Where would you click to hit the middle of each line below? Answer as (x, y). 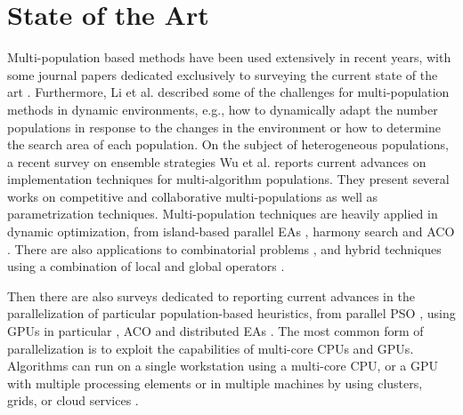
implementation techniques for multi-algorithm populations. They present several (228, 179)
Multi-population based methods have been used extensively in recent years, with (229, 57)
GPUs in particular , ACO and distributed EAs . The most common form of (215, 331)
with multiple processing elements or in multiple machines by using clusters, (215, 383)
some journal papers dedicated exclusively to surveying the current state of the (223, 74)
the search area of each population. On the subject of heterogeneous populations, (228, 144)
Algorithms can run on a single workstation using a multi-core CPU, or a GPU (223, 366)
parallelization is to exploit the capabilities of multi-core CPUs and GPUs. (211, 348)
